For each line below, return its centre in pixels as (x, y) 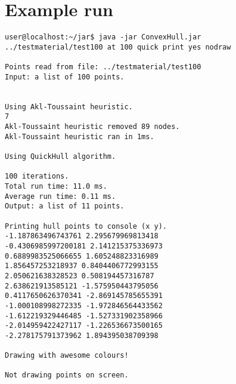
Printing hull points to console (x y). (86, 226)
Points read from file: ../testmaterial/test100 (103, 67)
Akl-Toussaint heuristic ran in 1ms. (80, 136)
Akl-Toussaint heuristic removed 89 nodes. (92, 127)
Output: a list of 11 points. (65, 206)
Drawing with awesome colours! (67, 356)
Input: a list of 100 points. (65, 77)
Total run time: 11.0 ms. (56, 186)
